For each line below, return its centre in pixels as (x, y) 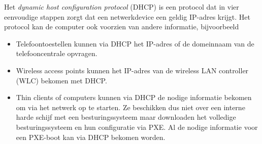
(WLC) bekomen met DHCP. (61, 80)
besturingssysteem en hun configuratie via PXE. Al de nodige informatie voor (137, 127)
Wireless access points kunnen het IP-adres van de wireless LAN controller (132, 70)
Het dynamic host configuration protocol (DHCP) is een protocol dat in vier (122, 7)
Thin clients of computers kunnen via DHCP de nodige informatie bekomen (134, 97)
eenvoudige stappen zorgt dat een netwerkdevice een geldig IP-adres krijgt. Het (127, 16)
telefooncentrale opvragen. (57, 53)
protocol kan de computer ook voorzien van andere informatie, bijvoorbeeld (122, 27)
